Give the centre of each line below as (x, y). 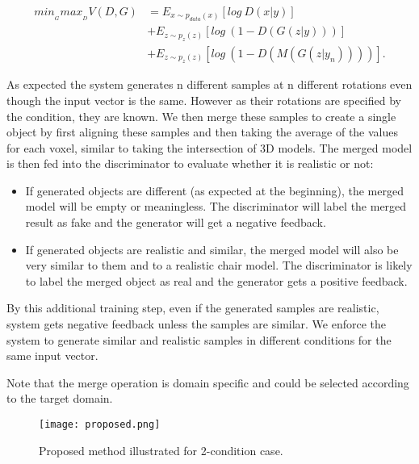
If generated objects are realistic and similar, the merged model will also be (212, 249)
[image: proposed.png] (100, 424)
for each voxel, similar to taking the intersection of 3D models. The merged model (209, 147)
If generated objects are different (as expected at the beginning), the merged (214, 190)
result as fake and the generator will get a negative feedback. (176, 222)
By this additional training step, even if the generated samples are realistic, (193, 308)
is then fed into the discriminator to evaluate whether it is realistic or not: (190, 163)
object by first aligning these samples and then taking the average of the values (203, 132)
